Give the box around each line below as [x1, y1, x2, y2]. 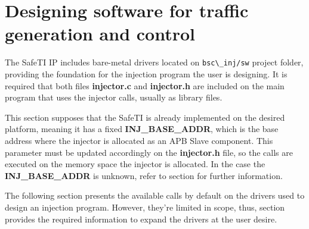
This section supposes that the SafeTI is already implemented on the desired [5, 111, 285, 123]
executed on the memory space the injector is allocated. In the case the [5, 158, 265, 170]
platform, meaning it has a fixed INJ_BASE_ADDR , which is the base [5, 123, 279, 135]
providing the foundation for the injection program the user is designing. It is [5, 67, 288, 80]
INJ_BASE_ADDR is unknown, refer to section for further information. [5, 169, 283, 181]
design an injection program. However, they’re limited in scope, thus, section [5, 200, 285, 213]
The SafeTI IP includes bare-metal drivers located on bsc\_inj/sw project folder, [5, 56, 304, 68]
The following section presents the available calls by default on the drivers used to [5, 189, 305, 202]
